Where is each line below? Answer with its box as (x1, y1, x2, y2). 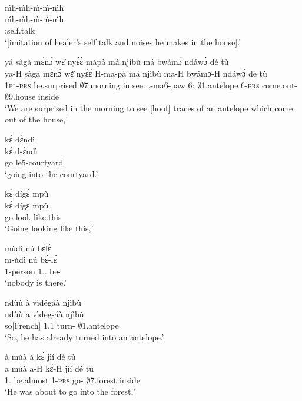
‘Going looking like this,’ (5, 222, 94, 234)
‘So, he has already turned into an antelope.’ (5, 330, 164, 343)
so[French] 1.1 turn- (5, 319, 75, 332)
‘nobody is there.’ (5, 276, 67, 289)
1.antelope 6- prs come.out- (201, 78, 297, 91)
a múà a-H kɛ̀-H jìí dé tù (5, 362, 94, 375)
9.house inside (9, 90, 59, 102)
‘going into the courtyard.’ (5, 167, 98, 180)
